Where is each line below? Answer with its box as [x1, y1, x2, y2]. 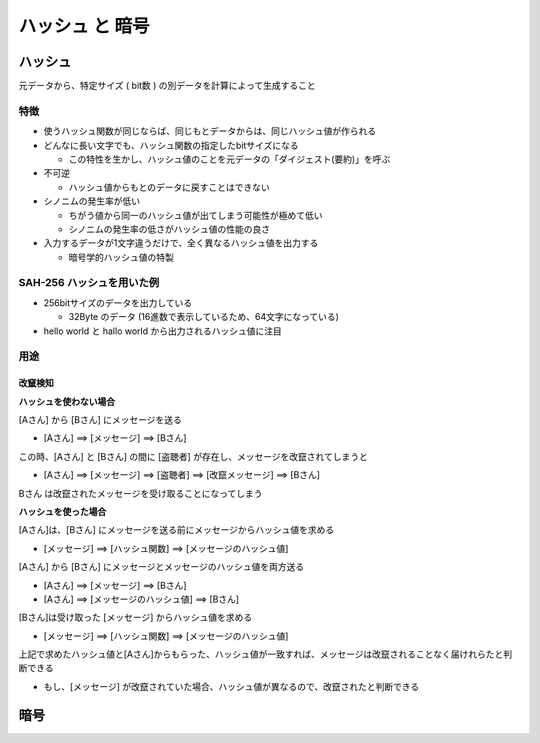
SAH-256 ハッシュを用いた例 [18, 276, 160, 290]
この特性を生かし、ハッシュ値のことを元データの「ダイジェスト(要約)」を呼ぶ [68, 153, 391, 165]
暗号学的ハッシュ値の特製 [68, 251, 174, 263]
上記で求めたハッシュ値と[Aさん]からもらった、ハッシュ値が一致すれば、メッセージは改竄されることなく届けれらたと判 [18, 648, 513, 660]
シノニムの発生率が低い [43, 195, 140, 207]
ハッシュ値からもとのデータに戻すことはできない [68, 181, 270, 193]
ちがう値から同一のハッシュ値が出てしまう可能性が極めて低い [68, 209, 323, 221]
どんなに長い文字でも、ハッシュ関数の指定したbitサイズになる [43, 139, 299, 151]
